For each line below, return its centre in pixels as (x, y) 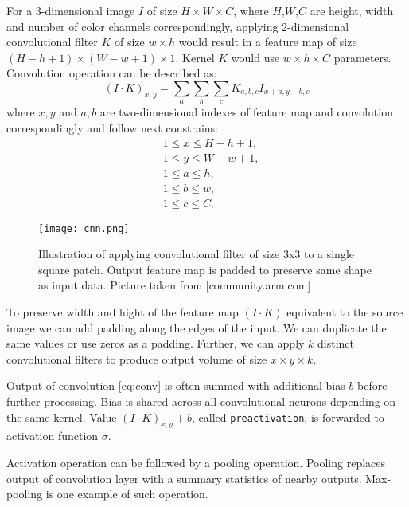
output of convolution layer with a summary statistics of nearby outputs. (184, 478)
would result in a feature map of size (268, 42)
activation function (53, 436)
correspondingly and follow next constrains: (112, 127)
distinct (336, 343)
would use (255, 57)
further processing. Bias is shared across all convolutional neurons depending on (201, 401)
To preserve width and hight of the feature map (123, 312)
